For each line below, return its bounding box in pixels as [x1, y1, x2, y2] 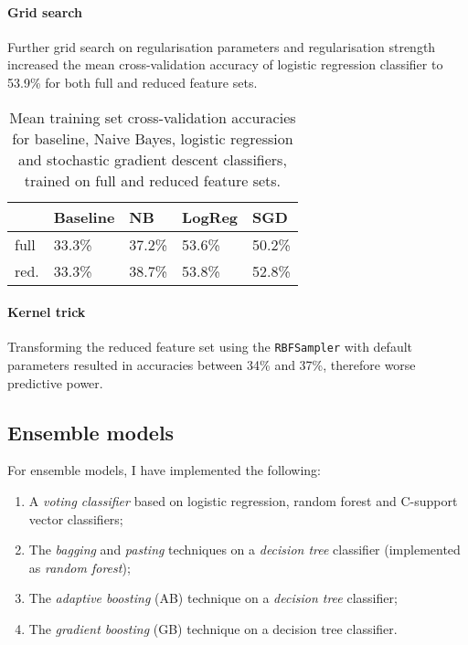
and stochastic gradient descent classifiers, [17, 148, 287, 170]
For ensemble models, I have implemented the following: [7, 460, 321, 480]
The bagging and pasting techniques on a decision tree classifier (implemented [28, 540, 461, 559]
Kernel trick [7, 302, 86, 322]
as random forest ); [28, 557, 131, 576]
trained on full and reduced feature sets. [24, 169, 282, 191]
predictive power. [7, 373, 103, 392]
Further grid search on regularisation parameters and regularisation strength [7, 37, 436, 56]
